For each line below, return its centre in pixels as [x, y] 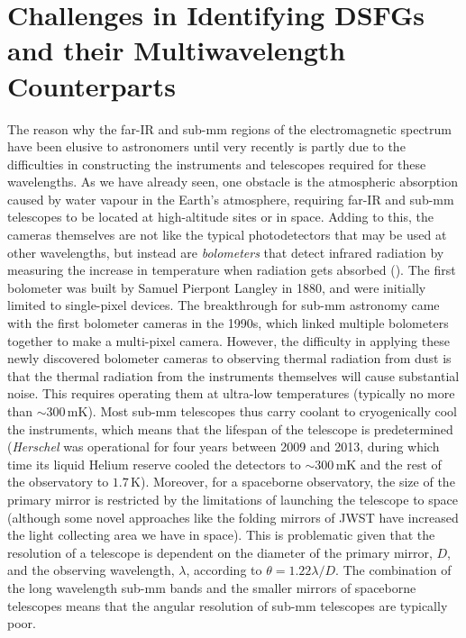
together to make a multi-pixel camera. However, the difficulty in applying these [228, 340]
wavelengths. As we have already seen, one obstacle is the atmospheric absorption [233, 182]
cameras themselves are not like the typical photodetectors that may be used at [227, 235]
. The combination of [393, 570]
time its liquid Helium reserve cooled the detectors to [154, 464]
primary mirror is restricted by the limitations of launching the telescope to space [233, 499]
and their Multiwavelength [177, 50]
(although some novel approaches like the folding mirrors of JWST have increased [233, 517]
